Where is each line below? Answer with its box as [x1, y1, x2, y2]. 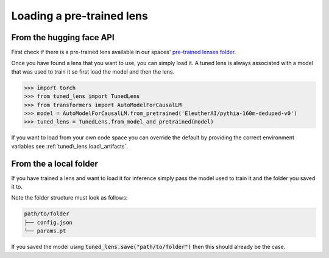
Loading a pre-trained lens [11, 9, 149, 23]
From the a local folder [11, 158, 99, 169]
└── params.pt [24, 228, 66, 234]
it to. [11, 183, 23, 190]
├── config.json [24, 219, 73, 226]
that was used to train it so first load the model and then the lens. [11, 68, 175, 75]
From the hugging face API [11, 32, 115, 43]
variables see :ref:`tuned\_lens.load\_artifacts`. [11, 142, 128, 150]
